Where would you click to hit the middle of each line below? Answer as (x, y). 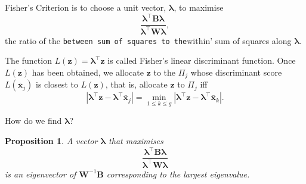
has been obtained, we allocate (88, 72)
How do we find (33, 121)
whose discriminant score (236, 72)
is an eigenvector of (41, 174)
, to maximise (199, 7)
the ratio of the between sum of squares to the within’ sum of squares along (148, 40)
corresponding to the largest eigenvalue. (178, 174)
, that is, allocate (136, 84)
